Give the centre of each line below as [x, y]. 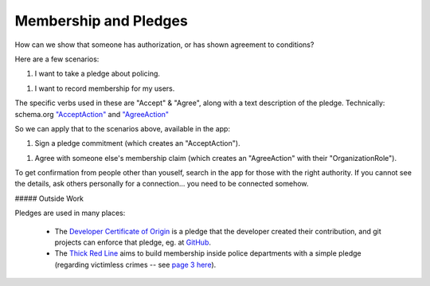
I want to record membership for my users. [105, 88]
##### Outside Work [49, 198]
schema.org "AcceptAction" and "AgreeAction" [92, 114]
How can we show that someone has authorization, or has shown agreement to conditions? [164, 45]
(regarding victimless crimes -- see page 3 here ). [135, 264]
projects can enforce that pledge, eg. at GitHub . [133, 242]
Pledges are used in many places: [70, 213]
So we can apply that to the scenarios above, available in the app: [123, 128]
